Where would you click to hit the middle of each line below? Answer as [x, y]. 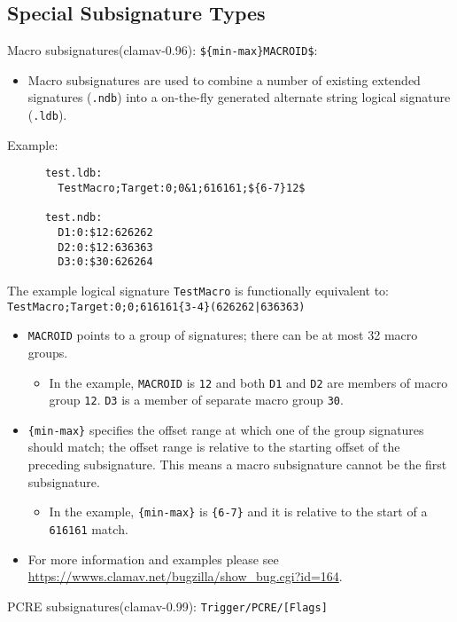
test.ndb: [74, 218]
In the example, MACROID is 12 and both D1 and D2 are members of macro [248, 382]
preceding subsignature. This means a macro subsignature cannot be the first [237, 465]
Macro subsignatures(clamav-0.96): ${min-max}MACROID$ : [163, 50]
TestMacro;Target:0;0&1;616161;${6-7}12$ [182, 189]
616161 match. [89, 528]
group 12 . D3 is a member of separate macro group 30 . [196, 400]
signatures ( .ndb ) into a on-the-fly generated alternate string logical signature [239, 97]
